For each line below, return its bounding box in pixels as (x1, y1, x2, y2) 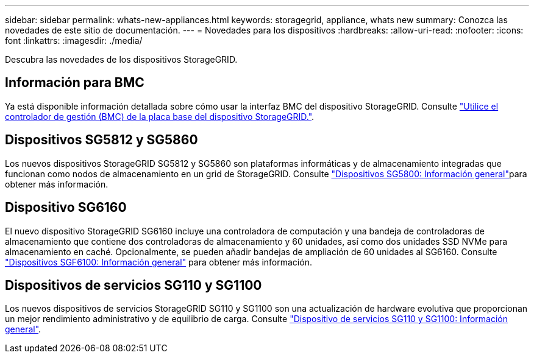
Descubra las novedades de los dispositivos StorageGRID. (5, 54, 238, 65)
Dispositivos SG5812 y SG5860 (5, 132, 198, 148)
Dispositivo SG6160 (5, 200, 127, 216)
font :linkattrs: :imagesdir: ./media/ (5, 35, 143, 46)
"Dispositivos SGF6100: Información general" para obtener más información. (5, 256, 312, 267)
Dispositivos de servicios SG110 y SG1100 (5, 277, 262, 293)
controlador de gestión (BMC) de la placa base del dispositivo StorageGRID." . (5, 111, 315, 122)
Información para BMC (5, 75, 144, 91)
